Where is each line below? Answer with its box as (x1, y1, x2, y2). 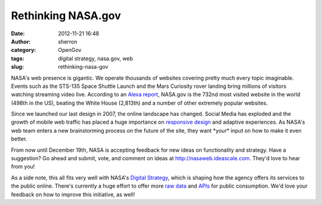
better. (11, 135, 27, 143)
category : (11, 47, 36, 54)
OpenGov (58, 47, 82, 54)
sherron (58, 38, 78, 45)
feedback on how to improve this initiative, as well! (11, 191, 135, 198)
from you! (11, 163, 35, 170)
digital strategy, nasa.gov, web (58, 54, 134, 62)
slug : (11, 63, 24, 71)
